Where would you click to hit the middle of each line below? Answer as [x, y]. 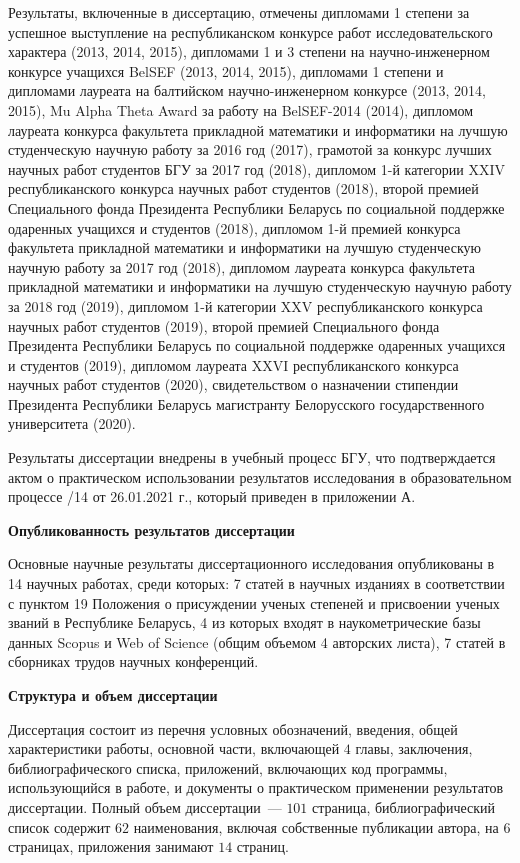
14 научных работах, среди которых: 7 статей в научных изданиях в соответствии [256, 583]
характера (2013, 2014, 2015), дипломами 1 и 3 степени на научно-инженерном [249, 51]
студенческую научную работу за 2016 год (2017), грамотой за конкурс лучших [250, 149]
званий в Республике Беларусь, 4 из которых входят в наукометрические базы [244, 622]
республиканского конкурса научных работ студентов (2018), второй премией [243, 188]
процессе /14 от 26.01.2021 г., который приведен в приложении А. [212, 496]
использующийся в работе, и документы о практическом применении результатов [256, 787]
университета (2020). [72, 423]
